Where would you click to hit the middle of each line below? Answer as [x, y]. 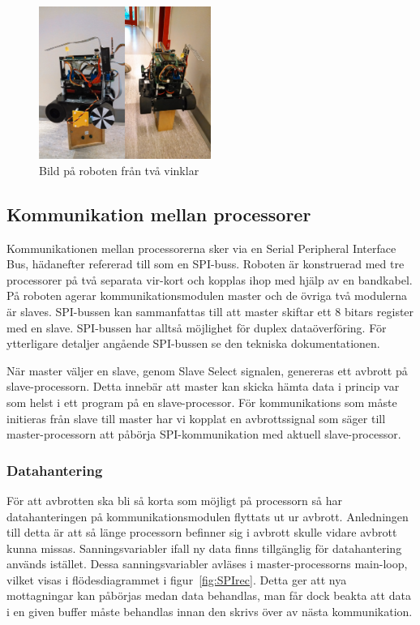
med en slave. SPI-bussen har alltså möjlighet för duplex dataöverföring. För [197, 327]
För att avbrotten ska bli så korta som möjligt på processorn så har [174, 500]
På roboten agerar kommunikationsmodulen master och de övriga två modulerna [207, 295]
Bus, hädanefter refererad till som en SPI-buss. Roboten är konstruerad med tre [206, 264]
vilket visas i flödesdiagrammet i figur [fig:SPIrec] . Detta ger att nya [177, 579]
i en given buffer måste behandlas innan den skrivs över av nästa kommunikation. [210, 612]
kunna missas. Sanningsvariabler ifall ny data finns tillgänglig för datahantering [204, 548]
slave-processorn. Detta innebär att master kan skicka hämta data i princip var [203, 386]
